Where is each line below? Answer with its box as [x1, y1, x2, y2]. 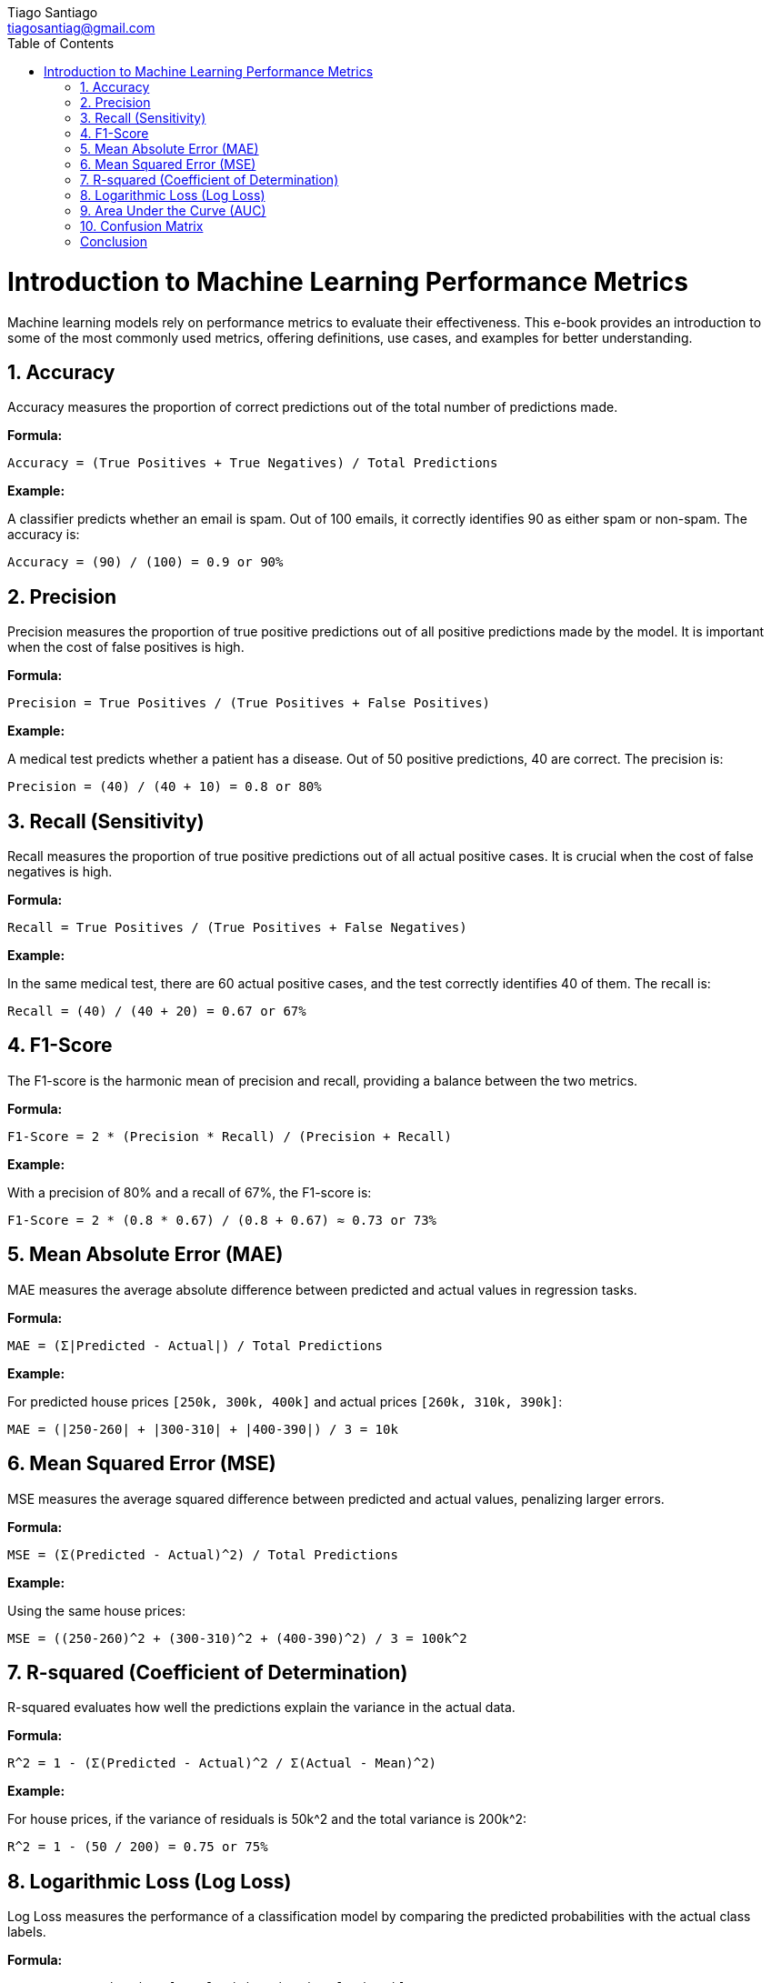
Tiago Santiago [7, 5, 98, 20]
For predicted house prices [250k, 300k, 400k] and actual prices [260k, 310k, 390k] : [7, 1393, 563, 1409]
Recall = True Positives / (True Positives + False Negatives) [7, 920, 467, 936]
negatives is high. [7, 864, 113, 880]
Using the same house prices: [7, 1602, 185, 1618]
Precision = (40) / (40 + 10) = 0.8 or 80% [7, 779, 322, 795]
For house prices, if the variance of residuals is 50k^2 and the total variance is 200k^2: [7, 1811, 527, 1828]
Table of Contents [7, 35, 115, 51]
